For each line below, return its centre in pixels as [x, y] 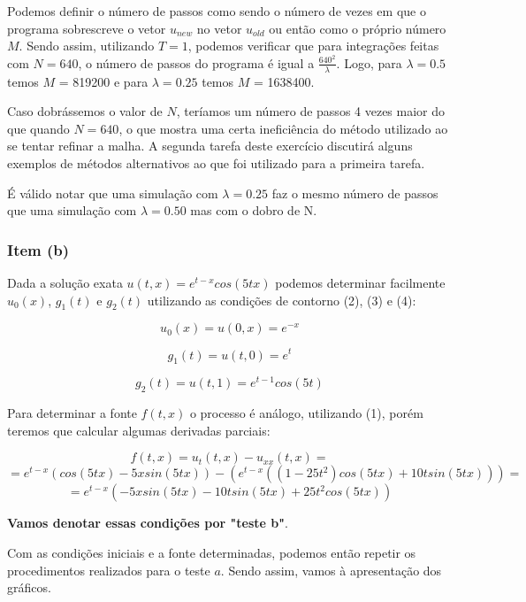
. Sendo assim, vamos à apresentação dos [331, 570]
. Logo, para [369, 62]
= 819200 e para [103, 81]
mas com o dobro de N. [254, 210]
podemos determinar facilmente [360, 283]
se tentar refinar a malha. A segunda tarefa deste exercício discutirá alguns [210, 146]
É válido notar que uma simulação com [113, 193]
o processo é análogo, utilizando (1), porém [306, 413]
